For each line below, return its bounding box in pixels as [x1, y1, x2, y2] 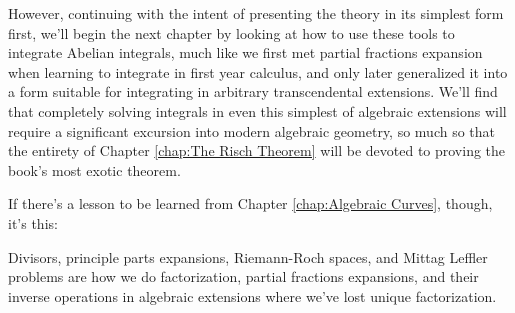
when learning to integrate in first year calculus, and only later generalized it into [8, 61, 508, 82]
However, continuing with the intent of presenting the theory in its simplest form [8, 3, 504, 23]
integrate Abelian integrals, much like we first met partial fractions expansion [8, 42, 483, 63]
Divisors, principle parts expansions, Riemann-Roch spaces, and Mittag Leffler [8, 246, 488, 267]
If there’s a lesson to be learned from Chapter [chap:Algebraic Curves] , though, [8, 193, 493, 214]
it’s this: [8, 212, 58, 233]
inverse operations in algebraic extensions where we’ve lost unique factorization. [8, 285, 497, 306]
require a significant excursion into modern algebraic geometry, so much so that [8, 120, 496, 141]
